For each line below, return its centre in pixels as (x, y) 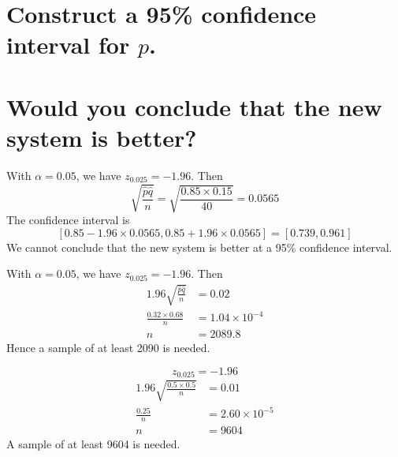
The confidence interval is (68, 220)
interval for (68, 45)
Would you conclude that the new (194, 106)
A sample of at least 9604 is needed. (93, 444)
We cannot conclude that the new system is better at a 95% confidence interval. (199, 247)
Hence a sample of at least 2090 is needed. (108, 347)
